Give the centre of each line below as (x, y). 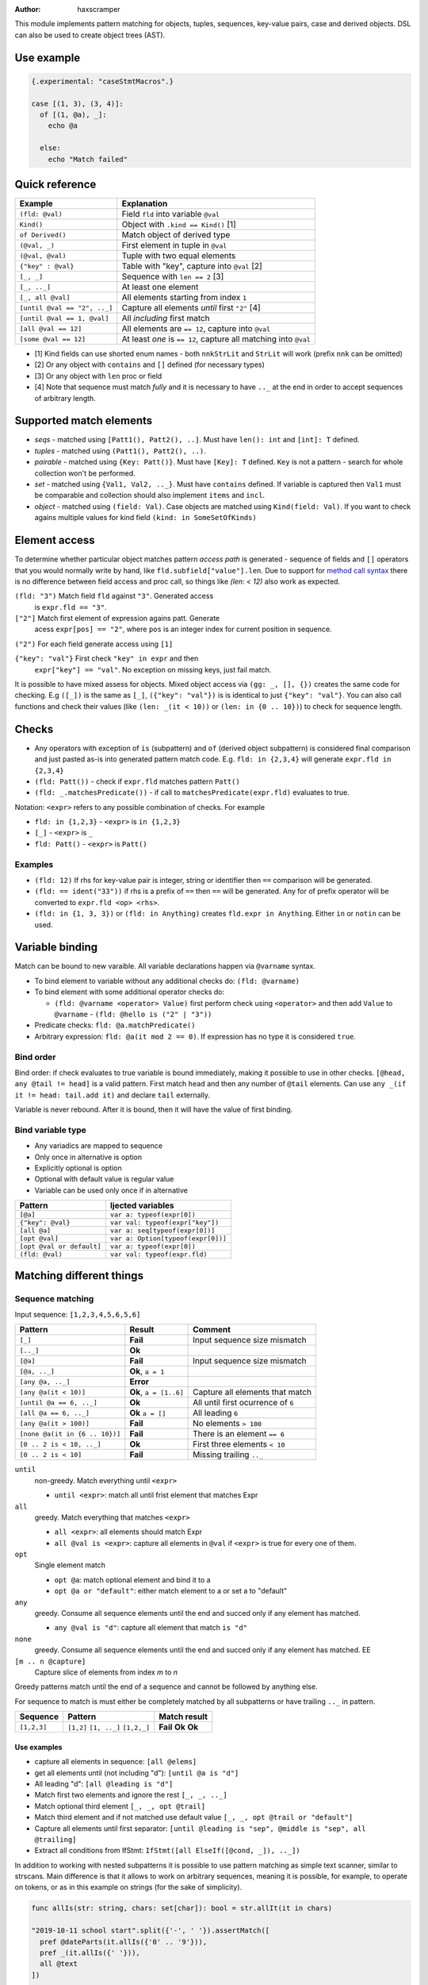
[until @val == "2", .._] (66, 308)
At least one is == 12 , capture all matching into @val (216, 339)
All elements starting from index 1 (184, 298)
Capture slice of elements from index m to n (106, 1672)
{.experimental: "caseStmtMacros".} (103, 81)
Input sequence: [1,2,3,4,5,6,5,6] (78, 1314)
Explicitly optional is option (78, 1168)
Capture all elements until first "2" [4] (191, 308)
